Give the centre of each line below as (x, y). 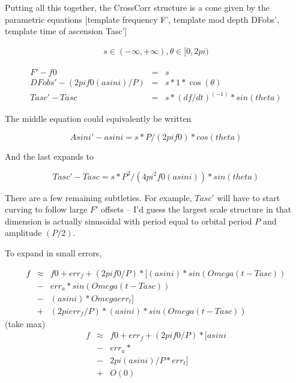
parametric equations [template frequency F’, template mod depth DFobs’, (142, 19)
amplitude (23, 233)
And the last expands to (49, 156)
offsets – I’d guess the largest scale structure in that (196, 209)
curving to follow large (46, 209)
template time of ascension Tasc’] (66, 31)
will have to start (249, 197)
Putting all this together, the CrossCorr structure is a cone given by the (137, 7)
